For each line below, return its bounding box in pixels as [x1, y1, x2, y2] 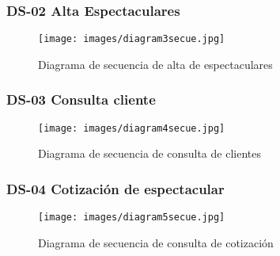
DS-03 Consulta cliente [6, 90, 156, 109]
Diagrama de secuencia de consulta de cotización [38, 234, 274, 250]
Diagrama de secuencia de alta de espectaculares [38, 55, 273, 72]
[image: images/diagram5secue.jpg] [38, 212, 225, 224]
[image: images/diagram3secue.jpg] [38, 33, 225, 45]
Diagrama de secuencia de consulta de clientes [38, 145, 261, 162]
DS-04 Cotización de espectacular [6, 178, 225, 198]
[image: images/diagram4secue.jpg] [38, 122, 225, 134]
